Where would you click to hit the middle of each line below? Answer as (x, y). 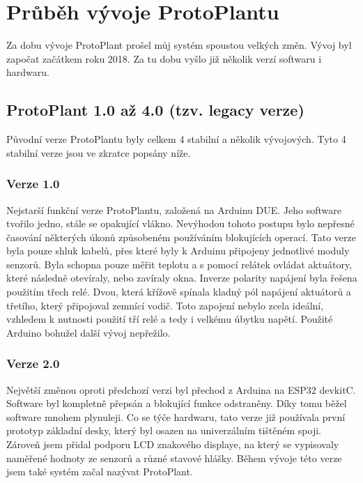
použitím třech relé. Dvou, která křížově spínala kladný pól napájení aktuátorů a (179, 292)
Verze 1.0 (33, 184)
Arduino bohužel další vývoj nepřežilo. (88, 332)
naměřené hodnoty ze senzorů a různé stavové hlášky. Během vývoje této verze (174, 458)
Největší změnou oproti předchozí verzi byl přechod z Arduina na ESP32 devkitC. (181, 389)
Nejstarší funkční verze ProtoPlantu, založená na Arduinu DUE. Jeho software (174, 209)
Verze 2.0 (33, 363)
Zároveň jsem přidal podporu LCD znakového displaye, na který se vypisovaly (173, 444)
